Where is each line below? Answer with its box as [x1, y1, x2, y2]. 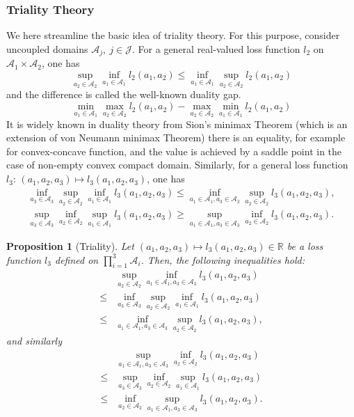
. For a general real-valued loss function [132, 41, 300, 56]
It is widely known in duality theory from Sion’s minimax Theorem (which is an [6, 116, 348, 131]
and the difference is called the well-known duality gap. [6, 87, 241, 102]
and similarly [6, 333, 62, 348]
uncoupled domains [6, 41, 88, 56]
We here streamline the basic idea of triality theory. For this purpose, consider [6, 28, 340, 42]
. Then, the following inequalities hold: [140, 252, 305, 267]
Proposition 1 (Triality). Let [6, 238, 134, 253]
